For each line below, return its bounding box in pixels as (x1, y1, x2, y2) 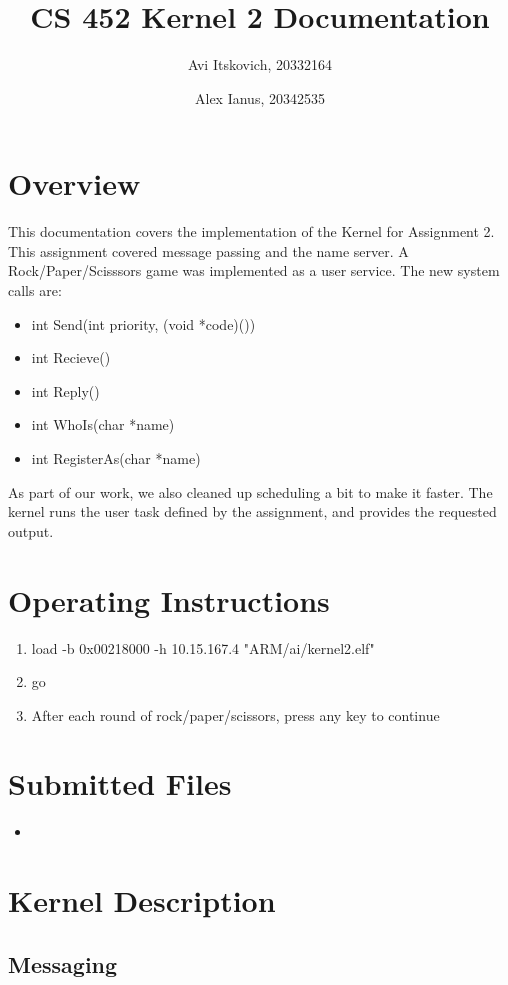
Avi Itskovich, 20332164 (188, 54, 332, 75)
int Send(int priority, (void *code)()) (31, 313, 256, 334)
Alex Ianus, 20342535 (195, 87, 325, 108)
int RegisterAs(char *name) (31, 448, 201, 468)
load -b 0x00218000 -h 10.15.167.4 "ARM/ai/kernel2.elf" (31, 637, 375, 658)
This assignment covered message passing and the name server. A (8, 240, 409, 261)
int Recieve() (31, 347, 111, 368)
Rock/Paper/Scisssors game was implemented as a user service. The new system (8, 260, 500, 281)
